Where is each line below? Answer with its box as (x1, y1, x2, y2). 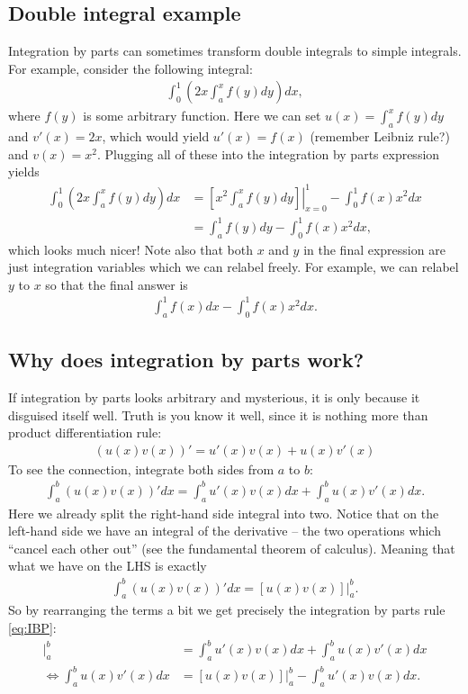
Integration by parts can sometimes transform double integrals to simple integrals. (8, 41, 462, 60)
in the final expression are (303, 239, 445, 258)
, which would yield (102, 127, 210, 146)
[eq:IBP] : (8, 618, 57, 636)
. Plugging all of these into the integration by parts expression (96, 144, 440, 163)
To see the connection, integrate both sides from (8, 459, 274, 478)
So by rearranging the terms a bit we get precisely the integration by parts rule (8, 600, 445, 619)
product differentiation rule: (8, 423, 162, 442)
